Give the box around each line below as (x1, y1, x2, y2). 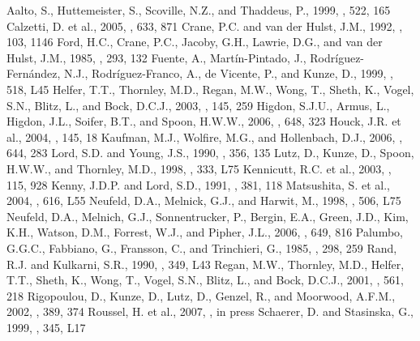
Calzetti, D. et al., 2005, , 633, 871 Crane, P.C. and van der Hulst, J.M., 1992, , (6, 17, 403, 34)
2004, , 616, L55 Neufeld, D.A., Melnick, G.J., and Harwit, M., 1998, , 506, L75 (6, 192, 401, 209)
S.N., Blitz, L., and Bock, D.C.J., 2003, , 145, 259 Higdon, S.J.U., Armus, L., (6, 96, 390, 113)
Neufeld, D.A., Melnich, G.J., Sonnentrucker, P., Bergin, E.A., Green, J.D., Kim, (6, 207, 409, 224)
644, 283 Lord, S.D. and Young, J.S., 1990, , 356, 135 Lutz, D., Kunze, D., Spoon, (6, 144, 414, 161)
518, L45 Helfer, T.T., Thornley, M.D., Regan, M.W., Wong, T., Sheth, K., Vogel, (6, 80, 414, 97)
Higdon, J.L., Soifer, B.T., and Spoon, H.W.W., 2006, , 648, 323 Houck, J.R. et (6, 113, 401, 130)
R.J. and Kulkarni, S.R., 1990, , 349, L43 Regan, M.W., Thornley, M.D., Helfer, (6, 255, 405, 272)
